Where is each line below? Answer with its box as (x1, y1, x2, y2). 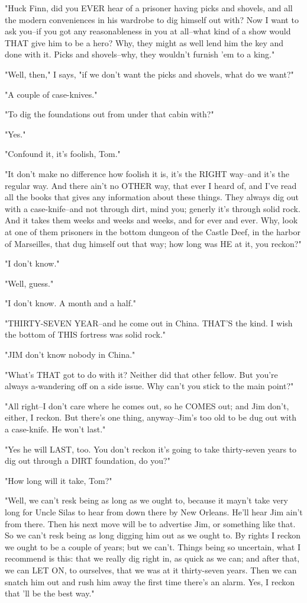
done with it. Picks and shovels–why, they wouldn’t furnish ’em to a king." (5, 48, 275, 60)
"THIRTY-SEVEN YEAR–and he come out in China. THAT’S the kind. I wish (5, 316, 293, 329)
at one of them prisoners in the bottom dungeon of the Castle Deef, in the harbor (5, 225, 300, 238)
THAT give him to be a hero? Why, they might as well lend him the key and (5, 36, 284, 49)
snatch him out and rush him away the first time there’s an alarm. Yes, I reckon (5, 575, 295, 588)
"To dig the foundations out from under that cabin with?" (5, 108, 214, 120)
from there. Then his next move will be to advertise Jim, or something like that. (5, 517, 296, 530)
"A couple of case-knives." (5, 88, 98, 100)
